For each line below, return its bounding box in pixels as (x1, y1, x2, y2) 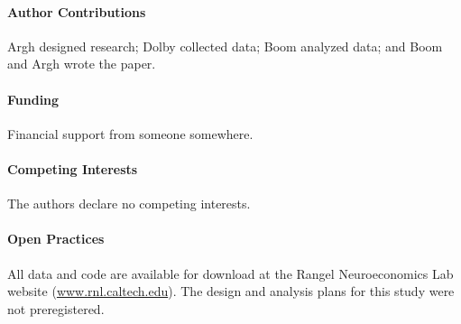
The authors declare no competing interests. (7, 194, 251, 213)
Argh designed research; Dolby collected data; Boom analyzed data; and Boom (7, 36, 443, 55)
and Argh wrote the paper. (7, 54, 156, 73)
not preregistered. (7, 299, 105, 318)
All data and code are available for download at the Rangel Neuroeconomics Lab (7, 264, 454, 282)
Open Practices (7, 229, 105, 248)
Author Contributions (7, 2, 146, 21)
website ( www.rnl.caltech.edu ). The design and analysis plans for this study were (7, 282, 455, 301)
